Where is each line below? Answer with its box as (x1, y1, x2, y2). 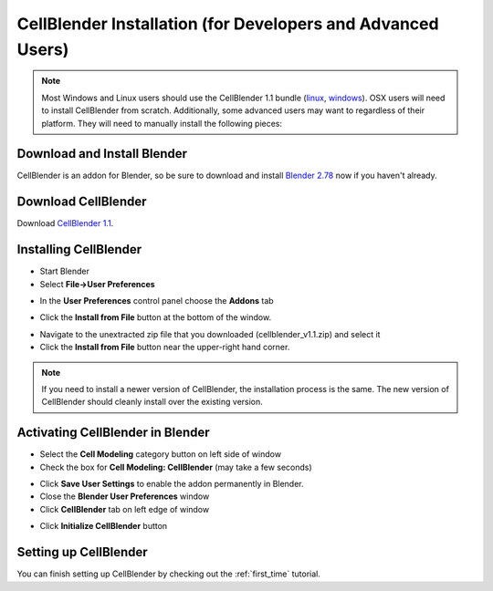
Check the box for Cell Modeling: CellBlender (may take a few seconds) (39, 461, 312, 472)
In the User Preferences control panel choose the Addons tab (39, 295, 274, 306)
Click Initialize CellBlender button (39, 521, 168, 532)
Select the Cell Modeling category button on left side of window (39, 449, 282, 460)
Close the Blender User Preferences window (39, 491, 210, 502)
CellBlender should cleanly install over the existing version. (41, 397, 264, 408)
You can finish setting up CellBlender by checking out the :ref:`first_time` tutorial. (16, 568, 321, 579)
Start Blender (39, 265, 90, 277)
